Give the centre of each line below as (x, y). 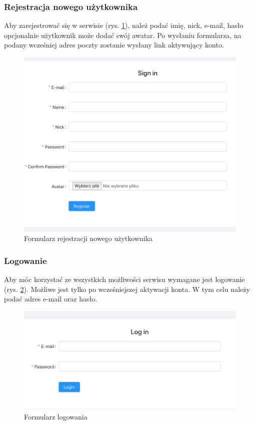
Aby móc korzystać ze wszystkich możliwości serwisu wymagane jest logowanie (124, 279)
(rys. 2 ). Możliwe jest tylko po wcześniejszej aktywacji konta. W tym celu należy (127, 289)
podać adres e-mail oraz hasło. (51, 299)
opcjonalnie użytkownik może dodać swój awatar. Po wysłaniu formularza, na (123, 35)
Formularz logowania (56, 416)
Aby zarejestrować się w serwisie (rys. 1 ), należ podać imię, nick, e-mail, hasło (124, 25)
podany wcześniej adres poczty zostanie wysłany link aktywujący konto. (114, 45)
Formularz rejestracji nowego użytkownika (88, 238)
